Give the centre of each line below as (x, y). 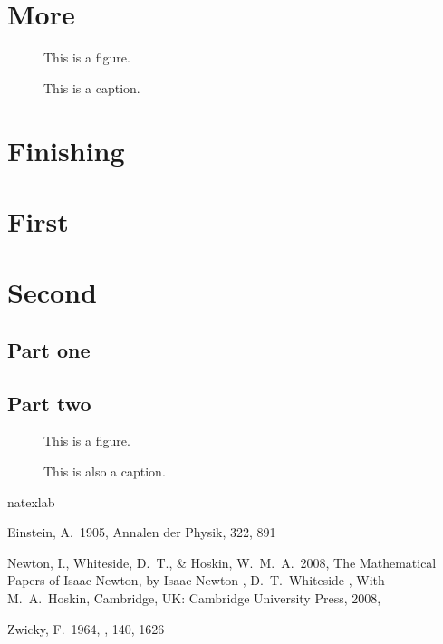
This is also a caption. (105, 471)
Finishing (66, 150)
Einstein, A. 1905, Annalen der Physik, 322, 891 (142, 532)
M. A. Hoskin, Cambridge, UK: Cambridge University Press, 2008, (194, 597)
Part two (49, 403)
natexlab (31, 501)
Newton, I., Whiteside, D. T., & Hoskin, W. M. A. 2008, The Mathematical (222, 562)
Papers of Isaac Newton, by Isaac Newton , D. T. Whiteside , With (196, 580)
